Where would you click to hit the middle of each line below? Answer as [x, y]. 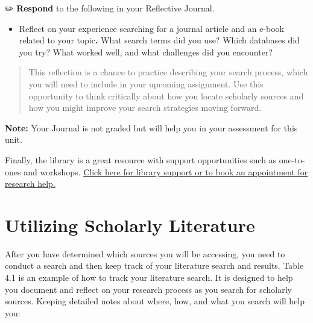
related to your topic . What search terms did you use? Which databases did [159, 40]
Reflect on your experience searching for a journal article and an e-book [151, 28]
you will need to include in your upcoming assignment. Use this [146, 83]
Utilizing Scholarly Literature [130, 224]
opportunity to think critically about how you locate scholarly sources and [166, 96]
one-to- [292, 159]
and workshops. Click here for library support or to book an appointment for [166, 171]
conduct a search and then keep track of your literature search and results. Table [154, 265]
